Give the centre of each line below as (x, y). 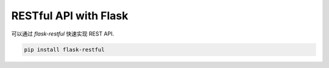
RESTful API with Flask (70, 16)
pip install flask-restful (64, 49)
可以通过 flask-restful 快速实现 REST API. (63, 34)
